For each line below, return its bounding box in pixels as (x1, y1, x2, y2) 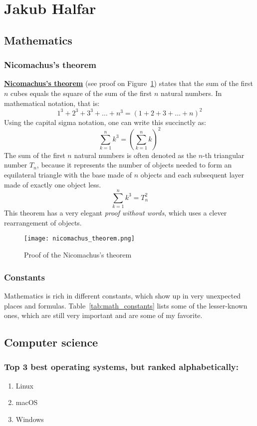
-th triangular (203, 149, 245, 160)
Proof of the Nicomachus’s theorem (24, 249, 132, 260)
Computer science (4, 334, 98, 350)
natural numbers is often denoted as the (74, 149, 196, 160)
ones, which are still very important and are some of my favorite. (4, 310, 203, 320)
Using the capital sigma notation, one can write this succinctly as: (4, 116, 206, 127)
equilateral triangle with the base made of (4, 169, 132, 179)
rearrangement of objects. (4, 217, 82, 227)
